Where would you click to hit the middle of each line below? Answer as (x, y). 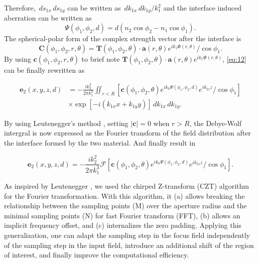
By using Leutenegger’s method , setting (66, 123)
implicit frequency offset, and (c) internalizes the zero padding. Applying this (123, 225)
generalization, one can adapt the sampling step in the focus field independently (127, 235)
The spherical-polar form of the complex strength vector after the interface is (123, 38)
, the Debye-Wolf (215, 123)
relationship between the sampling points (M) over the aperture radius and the (125, 206)
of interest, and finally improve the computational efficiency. (97, 255)
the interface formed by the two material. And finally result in (100, 143)
